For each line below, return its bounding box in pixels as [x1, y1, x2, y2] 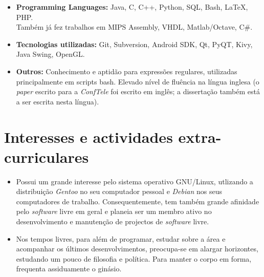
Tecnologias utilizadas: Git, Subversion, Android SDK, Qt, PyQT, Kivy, [16, 38, 253, 49]
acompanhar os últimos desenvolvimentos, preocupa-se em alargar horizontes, [16, 243, 258, 254]
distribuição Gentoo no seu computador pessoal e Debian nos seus [16, 186, 222, 197]
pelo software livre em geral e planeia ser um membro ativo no [16, 206, 212, 217]
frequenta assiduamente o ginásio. [16, 263, 122, 274]
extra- [178, 126, 222, 147]
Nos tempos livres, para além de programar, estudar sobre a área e [16, 233, 226, 244]
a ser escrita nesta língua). [16, 96, 99, 106]
